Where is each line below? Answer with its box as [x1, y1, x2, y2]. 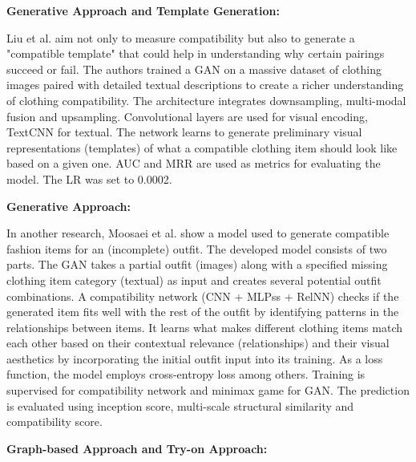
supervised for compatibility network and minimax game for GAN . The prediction [6, 382, 410, 399]
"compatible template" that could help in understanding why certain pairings [6, 45, 385, 62]
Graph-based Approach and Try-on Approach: [6, 440, 268, 456]
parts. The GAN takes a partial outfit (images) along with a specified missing [6, 256, 388, 273]
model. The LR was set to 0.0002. [6, 170, 172, 187]
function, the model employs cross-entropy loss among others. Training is [6, 366, 366, 383]
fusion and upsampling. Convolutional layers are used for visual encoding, [6, 107, 368, 124]
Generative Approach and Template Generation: [6, 2, 280, 18]
